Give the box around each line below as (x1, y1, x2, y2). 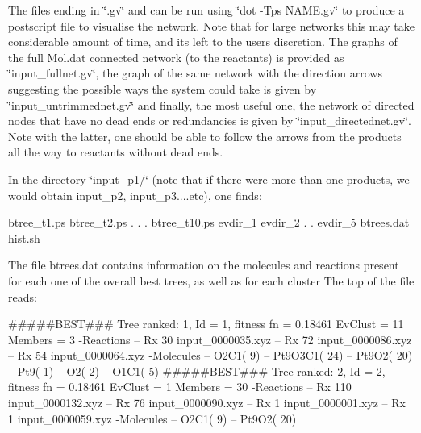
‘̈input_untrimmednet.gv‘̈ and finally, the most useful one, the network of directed (8, 96, 415, 113)
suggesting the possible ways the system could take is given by (8, 80, 317, 97)
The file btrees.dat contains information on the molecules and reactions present (8, 256, 399, 273)
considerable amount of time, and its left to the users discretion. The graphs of (8, 33, 398, 50)
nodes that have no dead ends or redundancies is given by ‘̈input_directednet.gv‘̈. (8, 112, 411, 129)
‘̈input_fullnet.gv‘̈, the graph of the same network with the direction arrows (8, 65, 382, 81)
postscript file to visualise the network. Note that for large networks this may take (8, 17, 415, 34)
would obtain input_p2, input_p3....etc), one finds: (8, 186, 262, 203)
